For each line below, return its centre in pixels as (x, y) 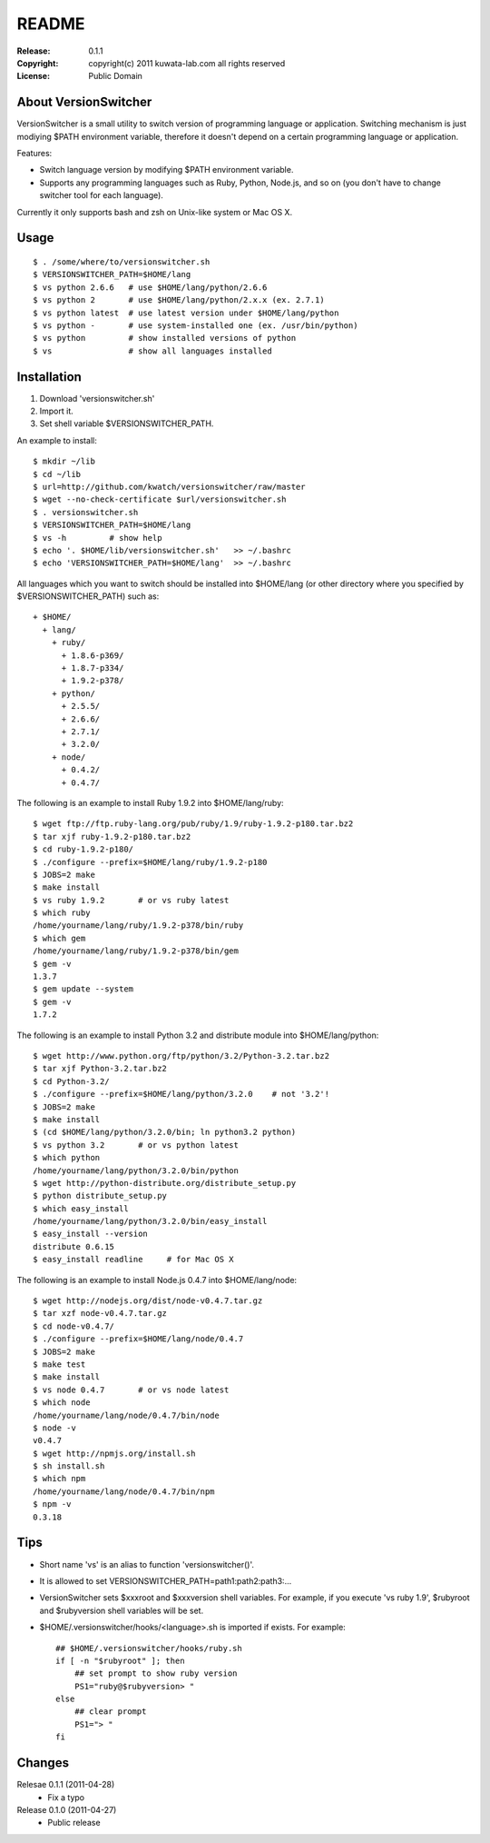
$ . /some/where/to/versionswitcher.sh (122, 262)
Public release (74, 1823)
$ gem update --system (83, 989)
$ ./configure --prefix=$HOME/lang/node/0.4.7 (138, 1339)
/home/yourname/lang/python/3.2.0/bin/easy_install (150, 1221)
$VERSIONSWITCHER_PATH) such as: (88, 596)
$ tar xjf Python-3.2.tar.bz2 (100, 1069)
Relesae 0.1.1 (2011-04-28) (66, 1785)
